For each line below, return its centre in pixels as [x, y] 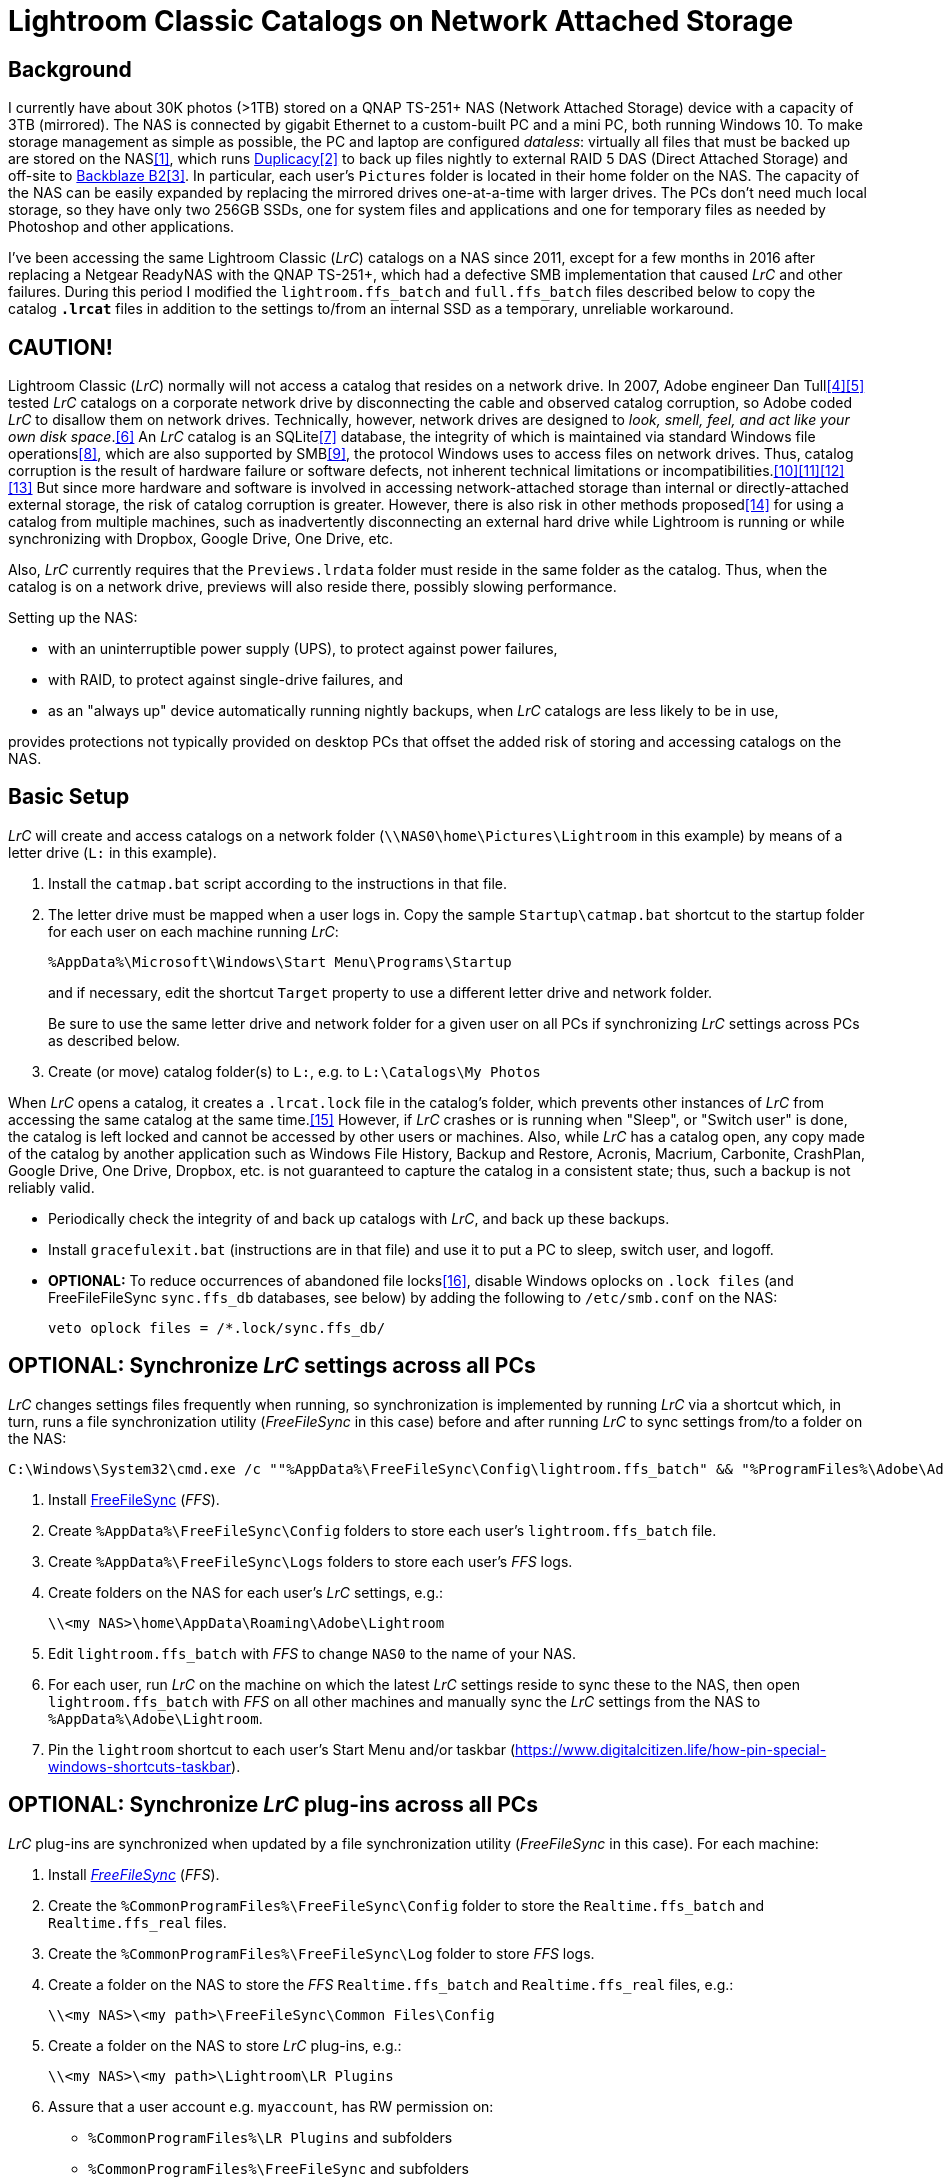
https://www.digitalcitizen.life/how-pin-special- [671, 1749]
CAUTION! [60, 347]
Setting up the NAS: [73, 618]
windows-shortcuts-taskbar [140, 1766]
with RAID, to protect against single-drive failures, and [226, 680]
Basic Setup [69, 797]
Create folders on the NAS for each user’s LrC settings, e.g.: [246, 1592]
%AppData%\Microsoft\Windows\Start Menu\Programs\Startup [280, 961]
